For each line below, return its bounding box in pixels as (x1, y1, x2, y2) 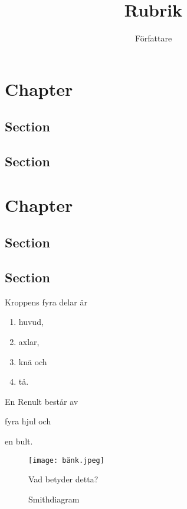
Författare (134, 32, 172, 44)
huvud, (18, 315, 44, 328)
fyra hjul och (5, 415, 51, 427)
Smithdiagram (28, 492, 80, 505)
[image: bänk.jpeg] (28, 456, 104, 465)
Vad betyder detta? (28, 473, 99, 485)
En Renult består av (5, 395, 78, 407)
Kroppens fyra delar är (5, 295, 87, 308)
